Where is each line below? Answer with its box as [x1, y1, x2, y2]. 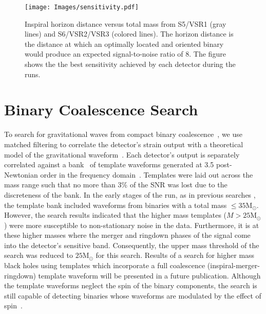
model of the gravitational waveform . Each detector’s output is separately [4, 149, 240, 160]
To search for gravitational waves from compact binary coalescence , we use [4, 129, 242, 139]
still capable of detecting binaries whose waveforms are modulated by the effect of [4, 290, 261, 301]
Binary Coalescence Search [4, 99, 198, 120]
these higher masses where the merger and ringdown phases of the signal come [4, 230, 251, 240]
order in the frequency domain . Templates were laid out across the [40, 169, 253, 180]
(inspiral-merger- [207, 260, 260, 271]
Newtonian [4, 169, 38, 180]
